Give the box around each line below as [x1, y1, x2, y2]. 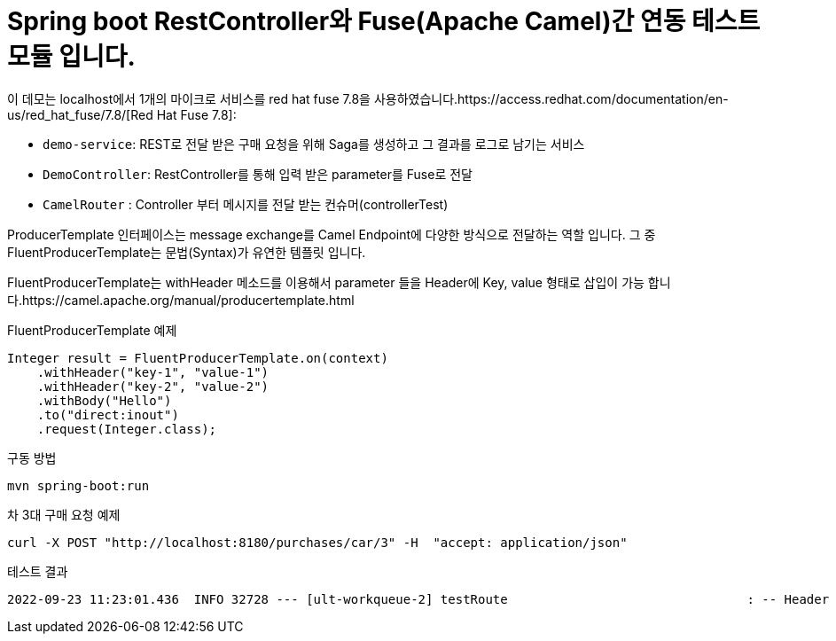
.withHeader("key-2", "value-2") [36, 379, 270, 394]
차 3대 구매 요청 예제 [7, 506, 121, 522]
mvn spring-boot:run [7, 478, 150, 493]
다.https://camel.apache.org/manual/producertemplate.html [7, 292, 355, 308]
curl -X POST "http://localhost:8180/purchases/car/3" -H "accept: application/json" [7, 535, 628, 550]
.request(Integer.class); [36, 421, 217, 436]
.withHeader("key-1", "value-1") [36, 364, 270, 379]
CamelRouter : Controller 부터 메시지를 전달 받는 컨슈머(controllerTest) [43, 196, 449, 212]
